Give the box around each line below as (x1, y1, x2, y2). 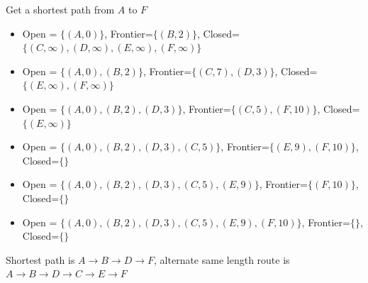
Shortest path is (6, 252, 75, 267)
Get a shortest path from (6, 2, 115, 16)
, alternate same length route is (154, 252, 290, 267)
